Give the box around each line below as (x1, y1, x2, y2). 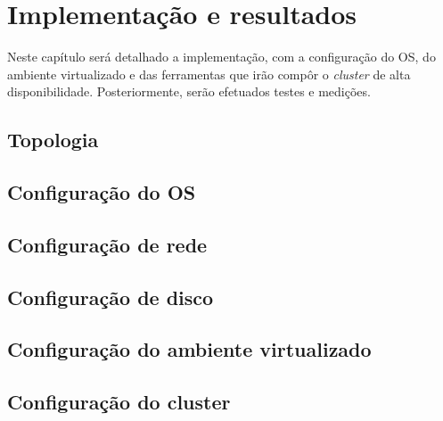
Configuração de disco (7, 283, 214, 310)
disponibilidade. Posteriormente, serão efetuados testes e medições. (7, 82, 371, 101)
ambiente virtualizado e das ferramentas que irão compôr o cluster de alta (7, 64, 411, 83)
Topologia (7, 126, 99, 153)
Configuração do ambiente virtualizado (7, 335, 372, 363)
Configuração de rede (7, 230, 208, 258)
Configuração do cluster (7, 388, 231, 416)
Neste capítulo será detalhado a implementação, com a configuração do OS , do (7, 47, 436, 66)
